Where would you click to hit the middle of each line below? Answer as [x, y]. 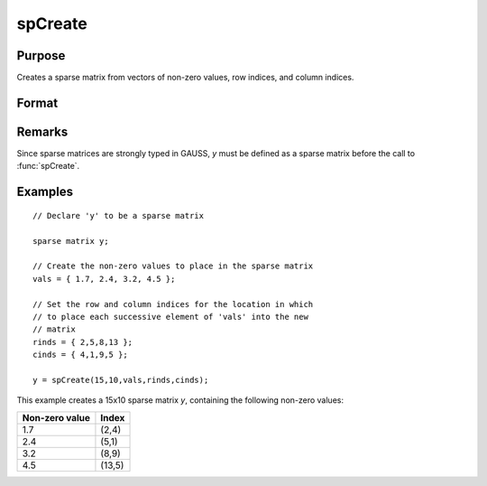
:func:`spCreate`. [48, 166]
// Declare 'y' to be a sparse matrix [119, 215]
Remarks [42, 131]
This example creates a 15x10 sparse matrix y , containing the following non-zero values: [180, 400]
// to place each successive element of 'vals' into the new [170, 317]
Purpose [41, 56]
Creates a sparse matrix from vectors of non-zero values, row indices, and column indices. [185, 78]
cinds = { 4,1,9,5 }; [80, 355]
